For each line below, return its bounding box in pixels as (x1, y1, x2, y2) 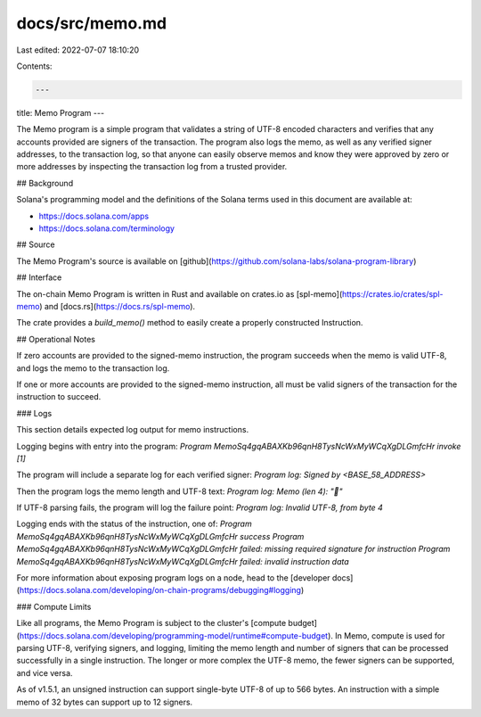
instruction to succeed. (16, 391, 102, 402)
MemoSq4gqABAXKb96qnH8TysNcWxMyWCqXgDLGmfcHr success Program (16, 531, 305, 541)
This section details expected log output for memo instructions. (16, 424, 249, 435)
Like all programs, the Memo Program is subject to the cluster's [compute (16, 618, 287, 629)
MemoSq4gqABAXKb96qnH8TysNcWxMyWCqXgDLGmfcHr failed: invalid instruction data (16, 556, 349, 566)
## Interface (16, 272, 62, 283)
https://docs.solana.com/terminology (38, 223, 175, 234)
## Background (16, 177, 74, 188)
